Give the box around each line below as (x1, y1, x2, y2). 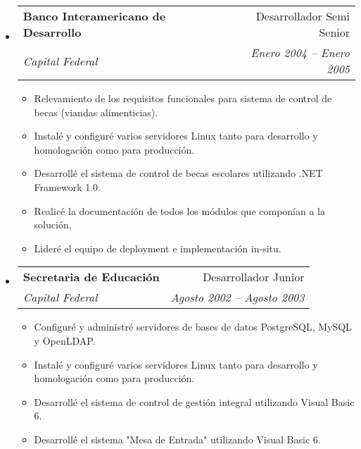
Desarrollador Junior (203, 269, 305, 285)
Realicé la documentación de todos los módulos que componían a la (34, 203, 325, 218)
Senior (319, 24, 350, 40)
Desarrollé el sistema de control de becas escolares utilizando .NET (34, 166, 323, 180)
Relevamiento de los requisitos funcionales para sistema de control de (34, 91, 332, 105)
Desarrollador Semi (255, 8, 350, 24)
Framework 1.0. (34, 179, 101, 194)
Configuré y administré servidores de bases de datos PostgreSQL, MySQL (34, 319, 352, 334)
